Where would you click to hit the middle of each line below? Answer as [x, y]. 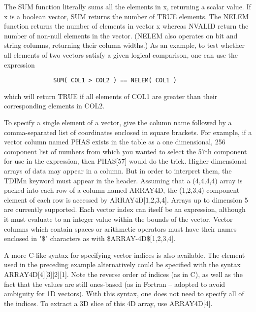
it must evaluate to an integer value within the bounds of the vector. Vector [118, 219]
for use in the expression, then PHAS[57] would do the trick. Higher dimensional [126, 161]
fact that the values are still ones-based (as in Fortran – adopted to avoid [115, 284]
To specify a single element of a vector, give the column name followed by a [118, 122]
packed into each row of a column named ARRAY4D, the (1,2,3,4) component [122, 190]
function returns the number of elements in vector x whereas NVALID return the [126, 26]
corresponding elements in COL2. [54, 106]
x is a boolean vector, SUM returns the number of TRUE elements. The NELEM [126, 16]
